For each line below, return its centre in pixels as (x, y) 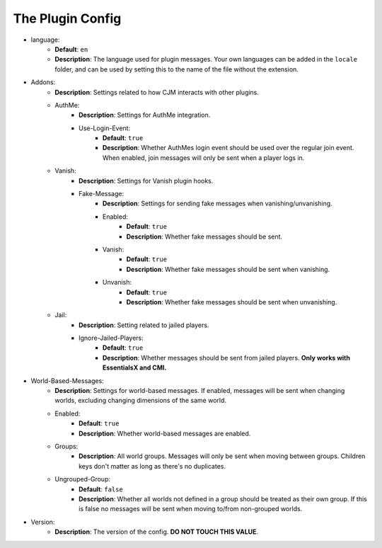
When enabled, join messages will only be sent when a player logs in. (204, 158)
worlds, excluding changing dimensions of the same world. (140, 401)
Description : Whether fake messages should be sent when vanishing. (228, 269)
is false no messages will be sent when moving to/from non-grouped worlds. (191, 509)
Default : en (71, 49)
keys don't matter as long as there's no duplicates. (152, 466)
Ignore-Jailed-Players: (111, 338)
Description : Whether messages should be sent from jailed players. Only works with (226, 358)
